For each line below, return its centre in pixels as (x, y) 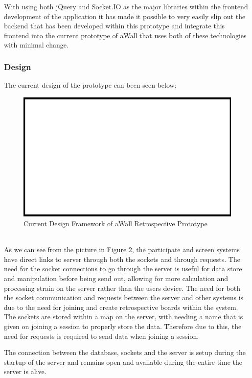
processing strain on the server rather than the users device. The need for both (122, 288)
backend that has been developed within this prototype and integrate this (115, 26)
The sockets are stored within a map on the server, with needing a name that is (124, 317)
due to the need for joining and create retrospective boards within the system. (121, 307)
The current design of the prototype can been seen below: (90, 85)
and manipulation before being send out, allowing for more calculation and (116, 278)
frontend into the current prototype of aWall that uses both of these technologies (125, 35)
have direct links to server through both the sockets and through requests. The (122, 259)
